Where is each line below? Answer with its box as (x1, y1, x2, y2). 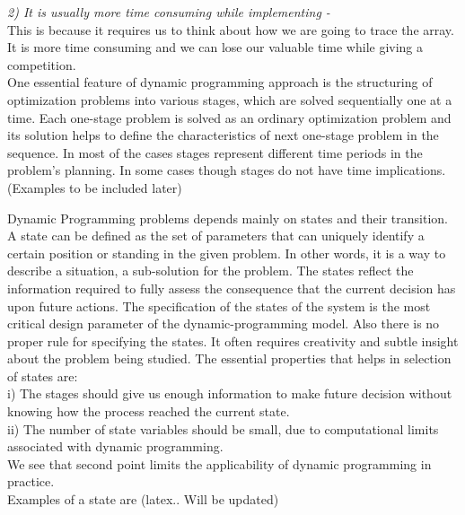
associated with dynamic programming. (7, 437, 224, 456)
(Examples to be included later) (7, 178, 182, 196)
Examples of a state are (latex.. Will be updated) (7, 490, 279, 509)
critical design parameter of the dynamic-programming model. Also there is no (7, 314, 440, 333)
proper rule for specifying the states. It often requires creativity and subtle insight (7, 331, 459, 350)
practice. (7, 472, 55, 491)
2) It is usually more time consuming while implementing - (7, 3, 330, 21)
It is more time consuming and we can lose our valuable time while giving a (7, 38, 424, 57)
